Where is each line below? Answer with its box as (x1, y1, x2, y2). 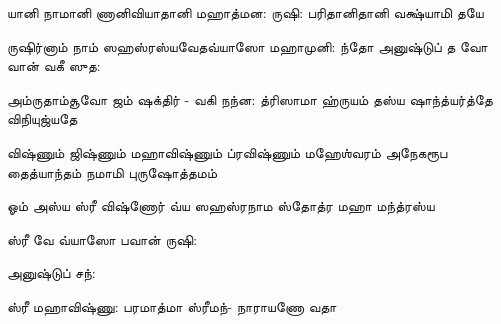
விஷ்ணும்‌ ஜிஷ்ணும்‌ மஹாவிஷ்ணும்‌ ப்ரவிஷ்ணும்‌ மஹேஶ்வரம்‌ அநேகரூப (7, 141, 448, 162)
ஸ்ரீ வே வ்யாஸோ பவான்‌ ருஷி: (7, 228, 198, 249)
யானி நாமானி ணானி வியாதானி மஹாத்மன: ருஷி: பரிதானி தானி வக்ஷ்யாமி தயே (7, 2, 484, 22)
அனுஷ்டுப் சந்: (7, 262, 96, 283)
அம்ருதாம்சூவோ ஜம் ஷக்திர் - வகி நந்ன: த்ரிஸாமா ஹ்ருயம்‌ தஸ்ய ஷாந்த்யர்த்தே (7, 88, 493, 109)
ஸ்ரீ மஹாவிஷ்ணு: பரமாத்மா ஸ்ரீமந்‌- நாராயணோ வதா (7, 295, 337, 316)
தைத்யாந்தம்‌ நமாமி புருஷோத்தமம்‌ (7, 161, 217, 182)
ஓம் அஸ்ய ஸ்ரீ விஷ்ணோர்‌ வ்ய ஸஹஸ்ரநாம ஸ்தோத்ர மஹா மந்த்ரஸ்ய (7, 195, 435, 216)
